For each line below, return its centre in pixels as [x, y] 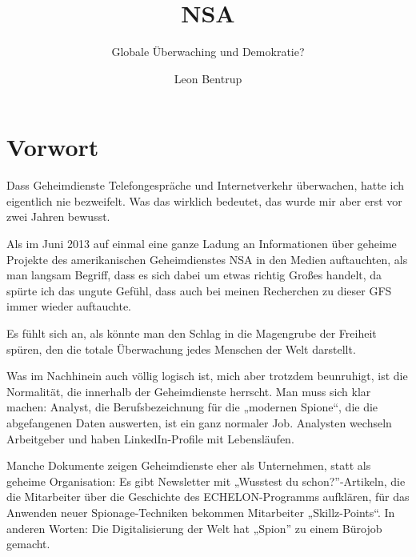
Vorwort [53, 147]
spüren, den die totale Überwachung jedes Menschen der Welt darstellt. [181, 349]
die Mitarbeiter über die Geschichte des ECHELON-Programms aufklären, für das [208, 497]
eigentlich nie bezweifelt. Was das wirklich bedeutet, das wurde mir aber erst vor [204, 200]
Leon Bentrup [208, 78]
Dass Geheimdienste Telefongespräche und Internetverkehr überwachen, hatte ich [205, 185]
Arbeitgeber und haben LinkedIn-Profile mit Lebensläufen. [150, 438]
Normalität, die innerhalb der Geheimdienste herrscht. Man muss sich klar [189, 391]
